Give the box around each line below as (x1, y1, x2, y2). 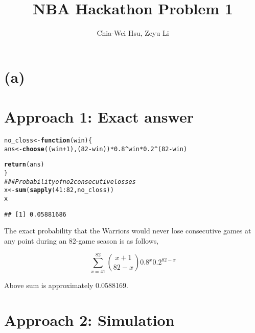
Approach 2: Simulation (4, 310, 175, 330)
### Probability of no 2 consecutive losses (4, 178, 136, 185)
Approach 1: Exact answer (4, 106, 194, 127)
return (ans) (4, 161, 44, 169)
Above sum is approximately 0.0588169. (4, 279, 128, 290)
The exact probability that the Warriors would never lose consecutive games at (4, 225, 251, 236)
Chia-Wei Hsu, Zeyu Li (97, 28, 169, 38)
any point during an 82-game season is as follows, (4, 235, 159, 246)
